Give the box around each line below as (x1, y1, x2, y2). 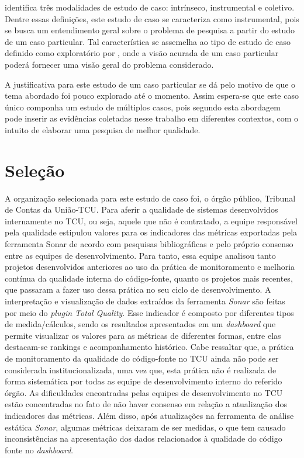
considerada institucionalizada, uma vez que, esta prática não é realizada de (5, 363, 277, 376)
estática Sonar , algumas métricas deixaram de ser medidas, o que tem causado (5, 421, 286, 433)
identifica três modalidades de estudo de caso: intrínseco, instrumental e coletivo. (5, 1, 295, 13)
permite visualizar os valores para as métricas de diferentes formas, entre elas (5, 329, 281, 341)
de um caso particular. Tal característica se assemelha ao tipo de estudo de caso (5, 35, 291, 47)
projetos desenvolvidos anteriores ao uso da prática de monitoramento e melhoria (5, 261, 295, 273)
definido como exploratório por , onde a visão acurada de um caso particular (5, 47, 279, 59)
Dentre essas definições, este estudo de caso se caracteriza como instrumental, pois (5, 12, 299, 25)
